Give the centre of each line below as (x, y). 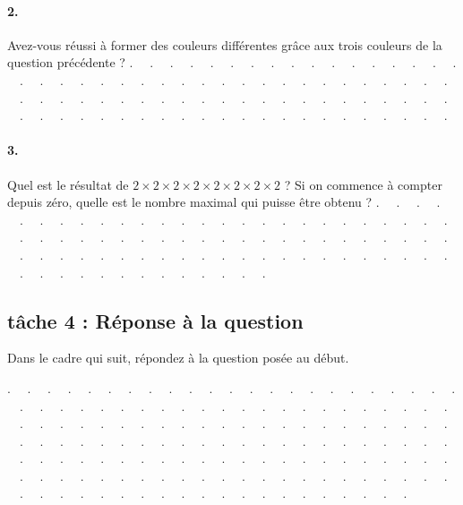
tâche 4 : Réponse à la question (155, 320)
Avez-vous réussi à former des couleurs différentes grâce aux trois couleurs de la (225, 44)
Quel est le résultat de (68, 184)
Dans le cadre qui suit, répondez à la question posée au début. (178, 358)
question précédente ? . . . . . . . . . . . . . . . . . (232, 62)
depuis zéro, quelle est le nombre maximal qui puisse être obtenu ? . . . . (224, 202)
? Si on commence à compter (363, 184)
